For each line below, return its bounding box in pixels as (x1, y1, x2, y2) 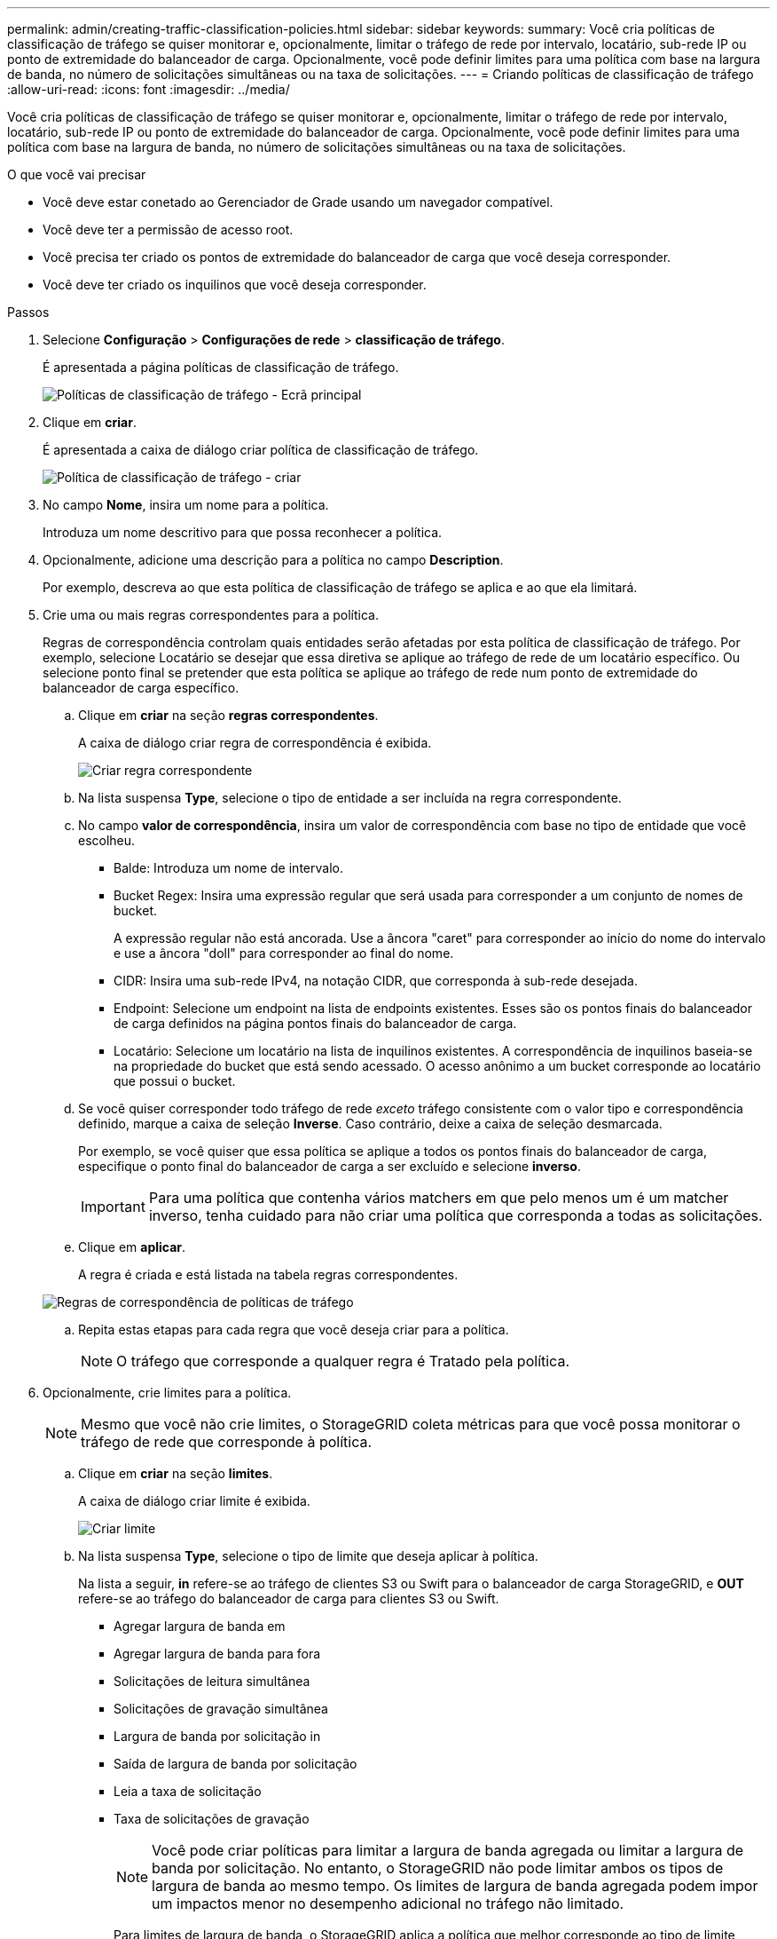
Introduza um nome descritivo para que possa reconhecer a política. (43, 525, 443, 540)
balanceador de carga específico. (43, 680, 239, 695)
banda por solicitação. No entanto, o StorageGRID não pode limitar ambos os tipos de (152, 1859, 724, 1877)
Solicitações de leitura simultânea (114, 1674, 310, 1689)
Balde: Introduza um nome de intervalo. (114, 860, 343, 875)
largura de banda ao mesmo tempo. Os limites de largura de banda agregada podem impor (152, 1877, 758, 1895)
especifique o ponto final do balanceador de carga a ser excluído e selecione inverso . (78, 1159, 581, 1174)
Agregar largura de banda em (114, 1618, 286, 1634)
